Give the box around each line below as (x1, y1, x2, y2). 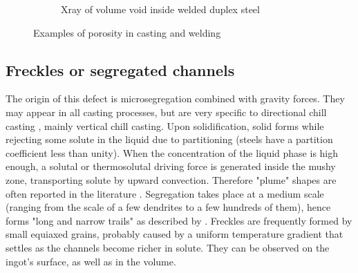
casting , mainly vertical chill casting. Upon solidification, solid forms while (6, 118, 324, 133)
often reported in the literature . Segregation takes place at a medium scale (6, 186, 324, 200)
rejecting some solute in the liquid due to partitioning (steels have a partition (6, 132, 333, 147)
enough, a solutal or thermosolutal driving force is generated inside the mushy (6, 159, 336, 173)
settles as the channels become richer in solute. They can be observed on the (6, 240, 330, 254)
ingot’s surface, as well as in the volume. (6, 254, 176, 268)
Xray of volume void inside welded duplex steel (61, 2, 260, 16)
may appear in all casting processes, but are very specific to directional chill (6, 104, 327, 119)
